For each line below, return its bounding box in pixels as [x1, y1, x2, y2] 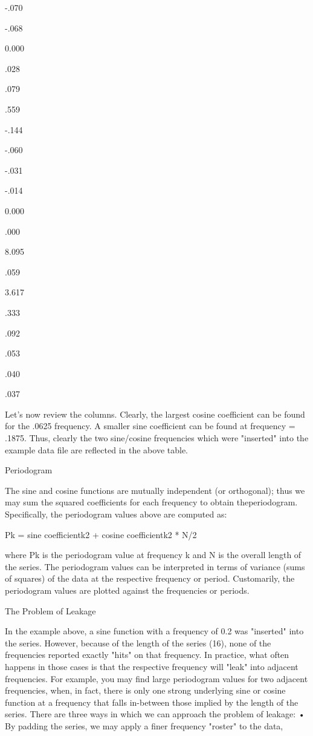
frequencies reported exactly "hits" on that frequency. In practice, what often [5, 648, 289, 661]
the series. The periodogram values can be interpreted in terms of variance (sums [5, 560, 305, 573]
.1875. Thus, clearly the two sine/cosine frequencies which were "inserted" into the [5, 432, 309, 444]
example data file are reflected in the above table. [5, 443, 189, 456]
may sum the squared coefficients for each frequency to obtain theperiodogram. [5, 496, 298, 508]
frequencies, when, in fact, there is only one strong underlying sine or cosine [5, 684, 286, 697]
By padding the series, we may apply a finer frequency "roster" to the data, [5, 719, 283, 732]
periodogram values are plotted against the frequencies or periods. [5, 584, 250, 596]
